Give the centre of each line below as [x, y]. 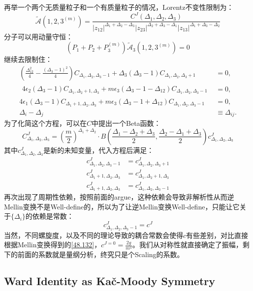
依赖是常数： [53, 216]
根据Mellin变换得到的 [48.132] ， [53, 245]
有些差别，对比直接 [217, 235]
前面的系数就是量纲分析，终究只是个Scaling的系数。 [101, 254]
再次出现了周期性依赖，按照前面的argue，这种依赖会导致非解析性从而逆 [119, 197]
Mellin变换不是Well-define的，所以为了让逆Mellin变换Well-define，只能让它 [122, 206]
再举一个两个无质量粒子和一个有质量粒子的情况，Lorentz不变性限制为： [119, 7]
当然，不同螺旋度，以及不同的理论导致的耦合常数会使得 [94, 235]
